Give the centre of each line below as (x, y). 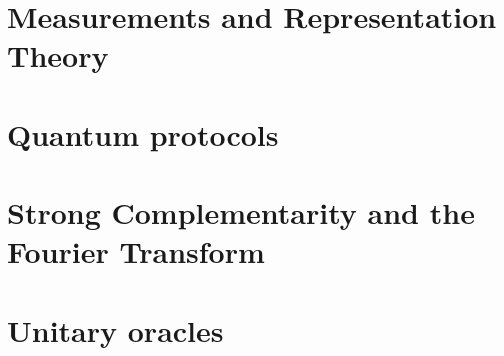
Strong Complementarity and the (241, 212)
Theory (58, 55)
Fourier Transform (136, 251)
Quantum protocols (143, 133)
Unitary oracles (115, 329)
